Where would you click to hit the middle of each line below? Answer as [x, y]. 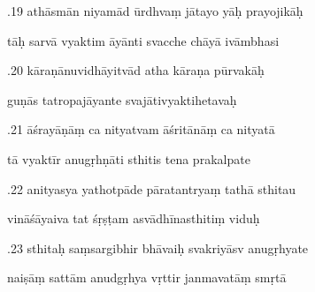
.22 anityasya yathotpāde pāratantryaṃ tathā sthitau [152, 188]
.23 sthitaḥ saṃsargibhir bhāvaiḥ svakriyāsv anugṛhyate [158, 247]
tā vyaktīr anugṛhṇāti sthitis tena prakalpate [129, 158]
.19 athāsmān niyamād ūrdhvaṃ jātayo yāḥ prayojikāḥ [155, 11]
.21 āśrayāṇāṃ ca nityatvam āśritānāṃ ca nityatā [141, 129]
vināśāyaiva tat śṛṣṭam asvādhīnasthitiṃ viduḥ [134, 218]
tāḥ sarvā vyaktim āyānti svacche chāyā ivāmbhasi [143, 40]
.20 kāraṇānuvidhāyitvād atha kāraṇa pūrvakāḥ [136, 70]
